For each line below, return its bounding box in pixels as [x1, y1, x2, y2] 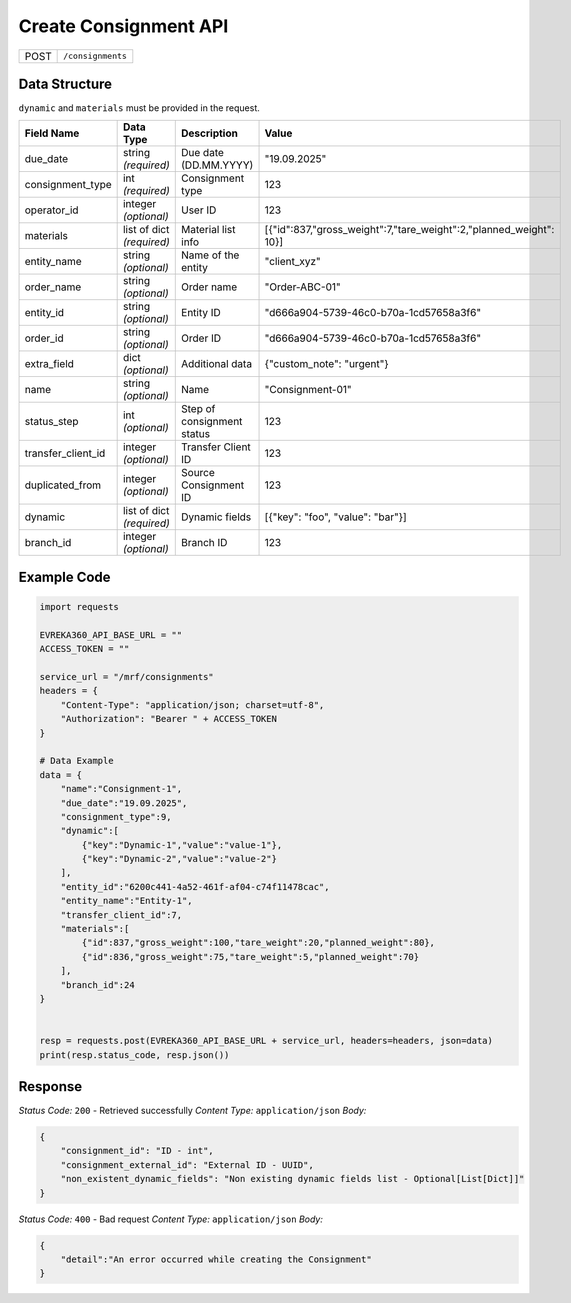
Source [181, 466, 215, 480]
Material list [181, 223, 236, 237]
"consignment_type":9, [60, 811, 172, 822]
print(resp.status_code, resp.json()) [39, 1049, 230, 1060]
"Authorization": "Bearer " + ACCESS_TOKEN [60, 713, 277, 725]
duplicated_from [24, 478, 102, 492]
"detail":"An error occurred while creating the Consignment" [60, 1253, 372, 1265]
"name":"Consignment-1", [60, 783, 183, 795]
